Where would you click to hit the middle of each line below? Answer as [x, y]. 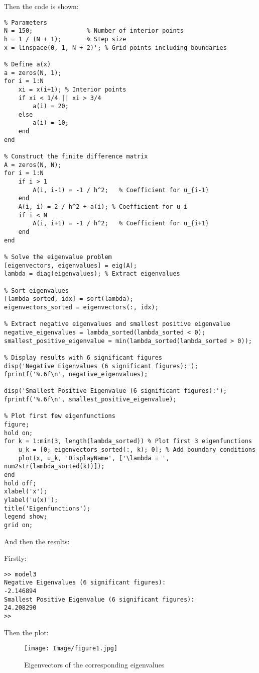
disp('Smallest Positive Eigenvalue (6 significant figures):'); [115, 391]
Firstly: [15, 558]
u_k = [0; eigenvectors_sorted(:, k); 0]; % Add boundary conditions [137, 450]
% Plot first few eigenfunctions [60, 416]
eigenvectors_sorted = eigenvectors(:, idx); [81, 307]
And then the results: [37, 541]
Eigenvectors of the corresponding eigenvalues [94, 664]
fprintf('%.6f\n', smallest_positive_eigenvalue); [90, 400]
